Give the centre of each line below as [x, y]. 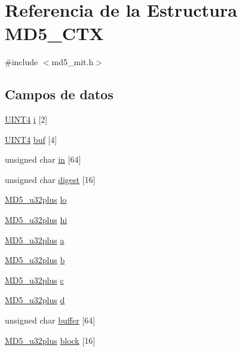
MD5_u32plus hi [36, 220]
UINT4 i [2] [26, 119]
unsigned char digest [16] [50, 179]
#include [22, 62]
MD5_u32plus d [35, 300]
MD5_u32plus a [35, 239]
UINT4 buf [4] [31, 139]
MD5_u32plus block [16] [50, 340]
